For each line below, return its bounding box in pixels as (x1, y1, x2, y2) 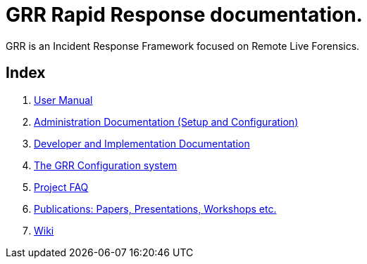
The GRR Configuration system (34, 159, 178, 171)
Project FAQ (34, 180, 89, 193)
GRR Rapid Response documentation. (6, 3, 363, 27)
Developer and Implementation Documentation (34, 137, 250, 150)
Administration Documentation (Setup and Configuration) (34, 115, 299, 128)
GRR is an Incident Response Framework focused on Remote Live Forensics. (6, 39, 360, 52)
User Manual (34, 93, 93, 106)
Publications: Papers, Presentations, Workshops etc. (34, 202, 277, 215)
